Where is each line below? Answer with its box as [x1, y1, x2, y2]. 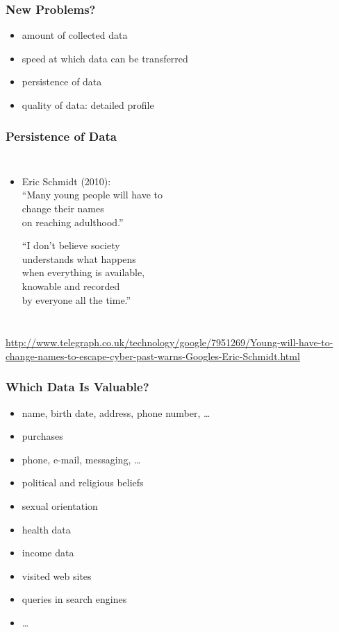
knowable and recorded [22, 278, 120, 293]
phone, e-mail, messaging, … [22, 452, 141, 466]
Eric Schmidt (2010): [22, 173, 111, 188]
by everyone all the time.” [22, 292, 131, 307]
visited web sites [22, 568, 92, 583]
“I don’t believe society [22, 238, 120, 253]
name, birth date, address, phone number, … [22, 405, 210, 420]
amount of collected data [22, 28, 128, 42]
